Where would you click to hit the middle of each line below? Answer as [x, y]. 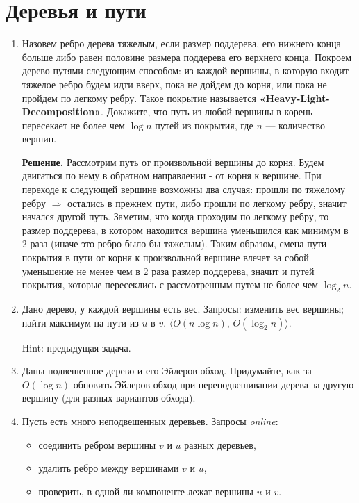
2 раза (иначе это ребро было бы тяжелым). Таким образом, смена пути [174, 244]
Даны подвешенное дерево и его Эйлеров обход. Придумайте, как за [167, 371]
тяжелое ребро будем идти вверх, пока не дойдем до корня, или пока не [174, 84]
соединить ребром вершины [97, 444]
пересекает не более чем [73, 125]
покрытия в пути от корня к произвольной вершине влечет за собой [165, 257]
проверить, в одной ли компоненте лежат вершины [146, 491]
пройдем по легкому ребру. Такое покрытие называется [139, 98]
